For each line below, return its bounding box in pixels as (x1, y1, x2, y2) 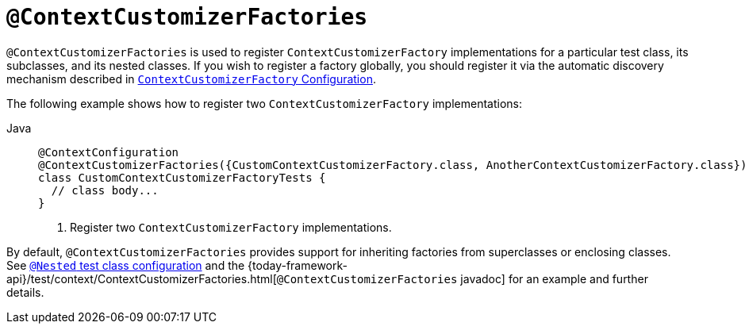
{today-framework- (248, 258, 348, 272)
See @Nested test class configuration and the (6, 258, 245, 272)
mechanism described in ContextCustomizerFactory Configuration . (6, 71, 376, 86)
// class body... (51, 183, 159, 197)
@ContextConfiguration (38, 145, 179, 159)
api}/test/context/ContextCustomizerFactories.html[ (6, 271, 277, 286)
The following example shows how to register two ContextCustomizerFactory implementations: (6, 96, 522, 110)
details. (6, 285, 44, 299)
